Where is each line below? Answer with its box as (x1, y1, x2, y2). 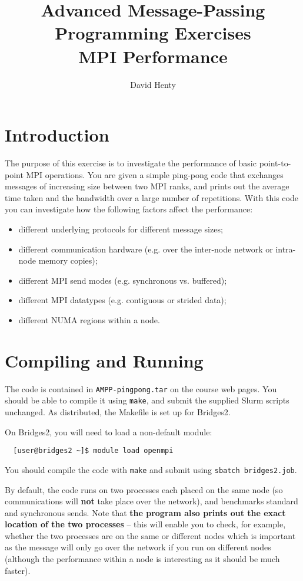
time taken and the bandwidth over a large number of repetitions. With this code (5, 191, 298, 203)
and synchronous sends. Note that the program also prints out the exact (5, 506, 286, 518)
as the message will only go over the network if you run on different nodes (5, 541, 271, 553)
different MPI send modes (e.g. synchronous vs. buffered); (18, 274, 227, 286)
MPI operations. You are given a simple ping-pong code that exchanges (26, 168, 284, 180)
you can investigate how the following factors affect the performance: (5, 203, 253, 215)
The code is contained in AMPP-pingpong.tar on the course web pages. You (5, 382, 277, 395)
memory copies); (38, 254, 98, 267)
